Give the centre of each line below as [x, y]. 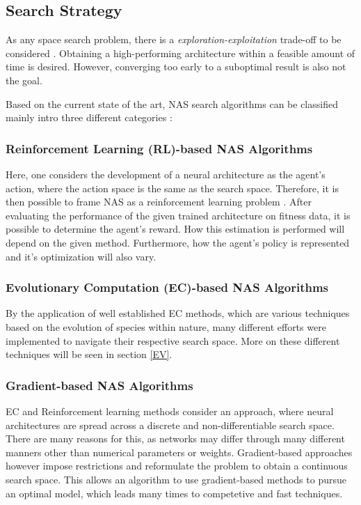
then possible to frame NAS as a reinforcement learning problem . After [159, 202]
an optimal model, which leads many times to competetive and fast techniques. [174, 493]
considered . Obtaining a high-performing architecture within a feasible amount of [180, 53]
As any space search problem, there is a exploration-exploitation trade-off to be [174, 39]
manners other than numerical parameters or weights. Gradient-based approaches [179, 452]
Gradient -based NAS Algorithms [99, 385]
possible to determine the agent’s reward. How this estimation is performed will [175, 229]
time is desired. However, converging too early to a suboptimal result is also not [176, 67]
